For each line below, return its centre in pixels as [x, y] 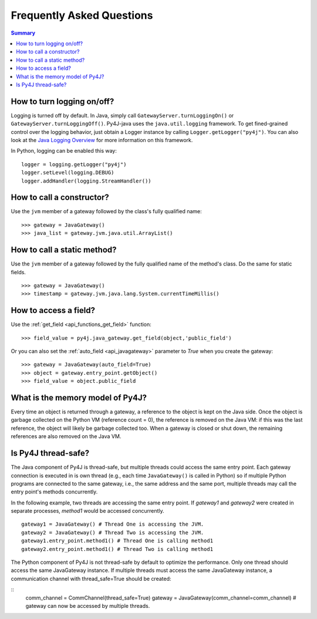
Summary [23, 33]
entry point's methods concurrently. [54, 492]
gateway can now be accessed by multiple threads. [88, 606]
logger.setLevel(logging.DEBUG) [68, 173]
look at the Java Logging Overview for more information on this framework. [102, 140]
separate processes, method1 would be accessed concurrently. [87, 511]
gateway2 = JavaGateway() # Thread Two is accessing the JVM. [113, 532]
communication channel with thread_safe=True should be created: [91, 578]
